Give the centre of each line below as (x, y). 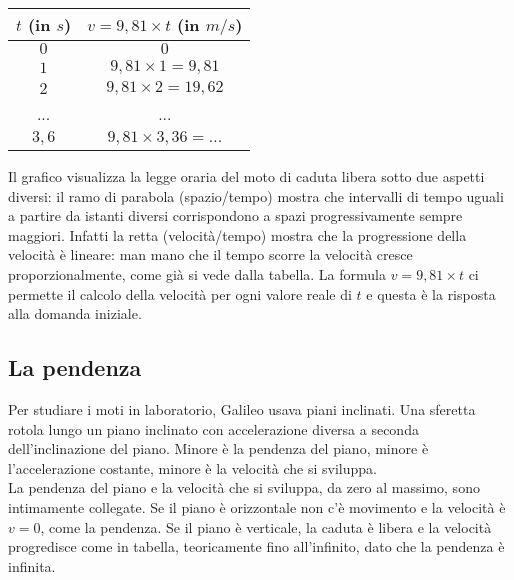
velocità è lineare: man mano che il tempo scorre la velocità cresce (210, 254)
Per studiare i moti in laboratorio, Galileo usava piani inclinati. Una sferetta (242, 408)
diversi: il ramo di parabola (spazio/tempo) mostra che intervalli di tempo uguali (256, 195)
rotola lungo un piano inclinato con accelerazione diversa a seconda (213, 428)
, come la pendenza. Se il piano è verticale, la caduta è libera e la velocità (266, 526)
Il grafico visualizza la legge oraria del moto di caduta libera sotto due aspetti (246, 176)
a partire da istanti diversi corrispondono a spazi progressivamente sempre (235, 215)
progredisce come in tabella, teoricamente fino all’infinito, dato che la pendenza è (256, 546)
